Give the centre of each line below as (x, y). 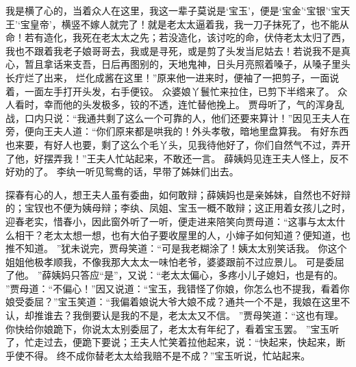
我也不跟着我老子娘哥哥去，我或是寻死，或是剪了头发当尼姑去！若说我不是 (173, 50)
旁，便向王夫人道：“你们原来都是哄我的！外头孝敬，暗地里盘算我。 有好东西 (177, 131)
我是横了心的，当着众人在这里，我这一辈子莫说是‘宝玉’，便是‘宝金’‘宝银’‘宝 (173, 10)
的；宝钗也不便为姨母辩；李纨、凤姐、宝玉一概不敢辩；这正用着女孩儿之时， (178, 208)
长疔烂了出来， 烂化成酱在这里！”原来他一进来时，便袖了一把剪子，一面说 (173, 77)
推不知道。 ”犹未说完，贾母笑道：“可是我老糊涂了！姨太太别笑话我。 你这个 (176, 248)
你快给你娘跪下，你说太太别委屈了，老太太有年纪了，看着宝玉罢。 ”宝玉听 (173, 328)
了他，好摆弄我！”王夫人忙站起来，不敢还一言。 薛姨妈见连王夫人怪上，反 (173, 158)
